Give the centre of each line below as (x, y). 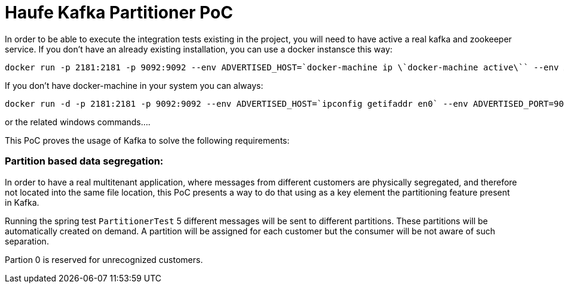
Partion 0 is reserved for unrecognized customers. (104, 259)
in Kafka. (22, 202)
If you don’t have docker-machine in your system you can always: (134, 85)
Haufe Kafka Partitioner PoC (119, 13)
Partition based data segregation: (84, 161)
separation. (27, 241)
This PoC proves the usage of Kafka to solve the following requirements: (147, 140)
